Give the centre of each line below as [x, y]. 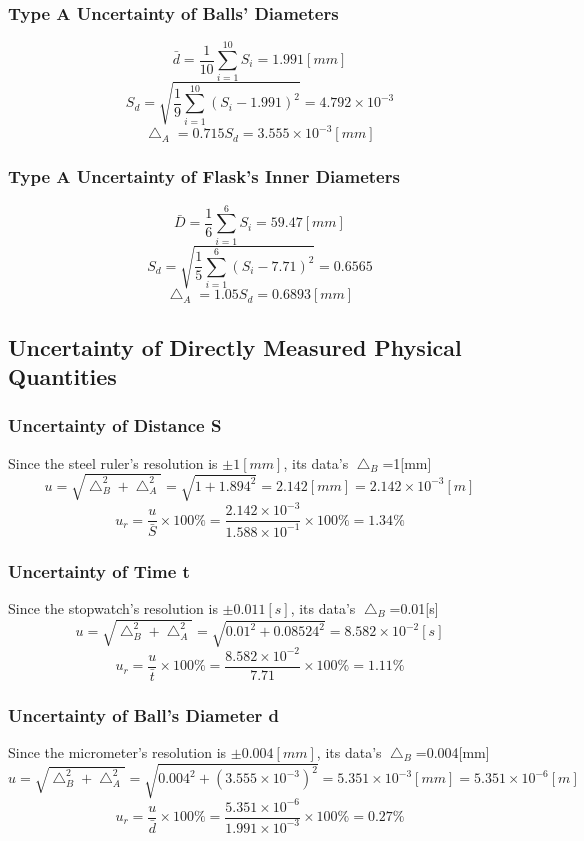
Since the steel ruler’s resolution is [113, 462]
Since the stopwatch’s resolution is [113, 607]
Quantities [62, 376]
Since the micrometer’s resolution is [117, 751]
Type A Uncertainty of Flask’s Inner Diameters [204, 176]
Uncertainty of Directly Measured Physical [235, 346]
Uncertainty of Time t [99, 570]
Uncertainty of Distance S [115, 425]
